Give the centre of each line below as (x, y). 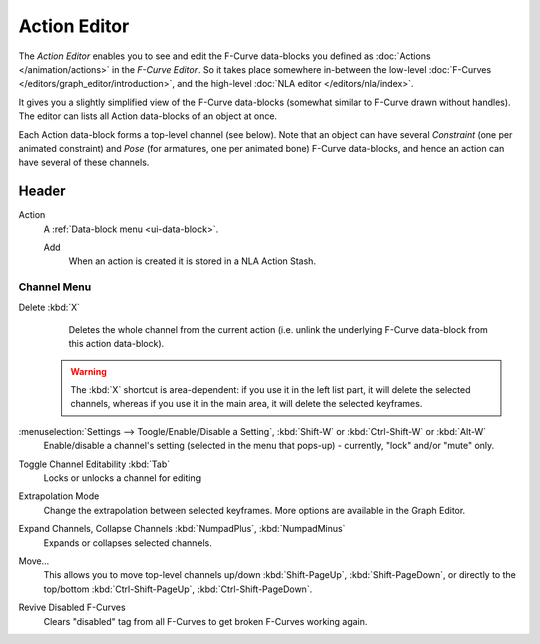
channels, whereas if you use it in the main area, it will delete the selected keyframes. (246, 404)
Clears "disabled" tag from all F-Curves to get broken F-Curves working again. (205, 621)
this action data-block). (116, 344)
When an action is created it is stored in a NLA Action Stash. (192, 261)
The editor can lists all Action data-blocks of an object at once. (148, 116)
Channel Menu (55, 287)
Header (42, 191)
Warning (88, 371)
